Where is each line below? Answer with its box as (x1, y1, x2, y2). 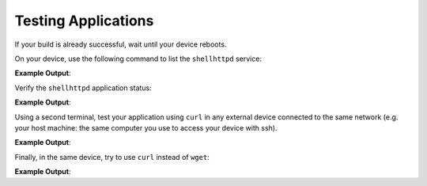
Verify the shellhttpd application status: (14, 83, 152, 93)
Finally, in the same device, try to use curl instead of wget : (14, 152, 210, 161)
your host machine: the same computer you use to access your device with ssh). (14, 123, 278, 132)
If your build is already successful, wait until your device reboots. (14, 40, 227, 49)
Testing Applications (14, 12, 154, 29)
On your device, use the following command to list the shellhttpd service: (14, 54, 263, 63)
